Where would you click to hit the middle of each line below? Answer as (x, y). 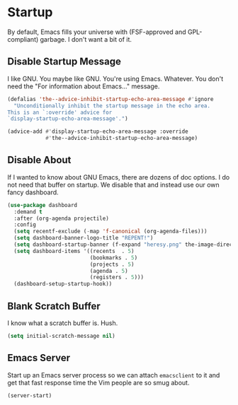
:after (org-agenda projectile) (62, 218)
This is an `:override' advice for (60, 112)
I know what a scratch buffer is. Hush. (63, 323)
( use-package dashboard (42, 205)
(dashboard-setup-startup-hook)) (63, 284)
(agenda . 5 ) (109, 271)
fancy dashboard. (33, 192)
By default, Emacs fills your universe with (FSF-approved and (97, 32)
